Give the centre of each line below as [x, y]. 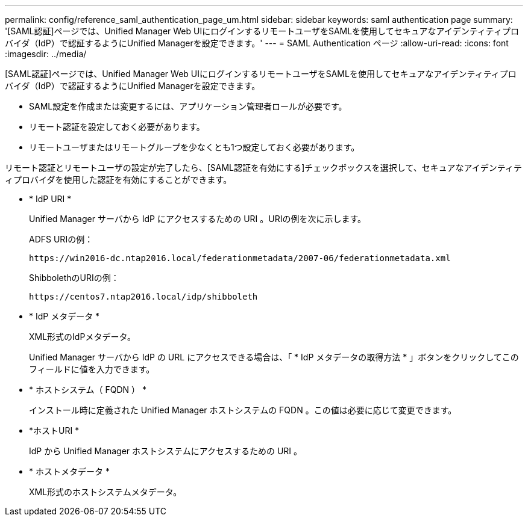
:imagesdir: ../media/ [46, 54]
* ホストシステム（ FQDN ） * [88, 390]
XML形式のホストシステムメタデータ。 [105, 492]
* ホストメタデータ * [69, 471]
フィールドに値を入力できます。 [92, 369]
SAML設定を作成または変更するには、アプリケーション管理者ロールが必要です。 [188, 106]
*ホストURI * [54, 430]
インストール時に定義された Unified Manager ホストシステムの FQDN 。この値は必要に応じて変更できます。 [243, 410]
